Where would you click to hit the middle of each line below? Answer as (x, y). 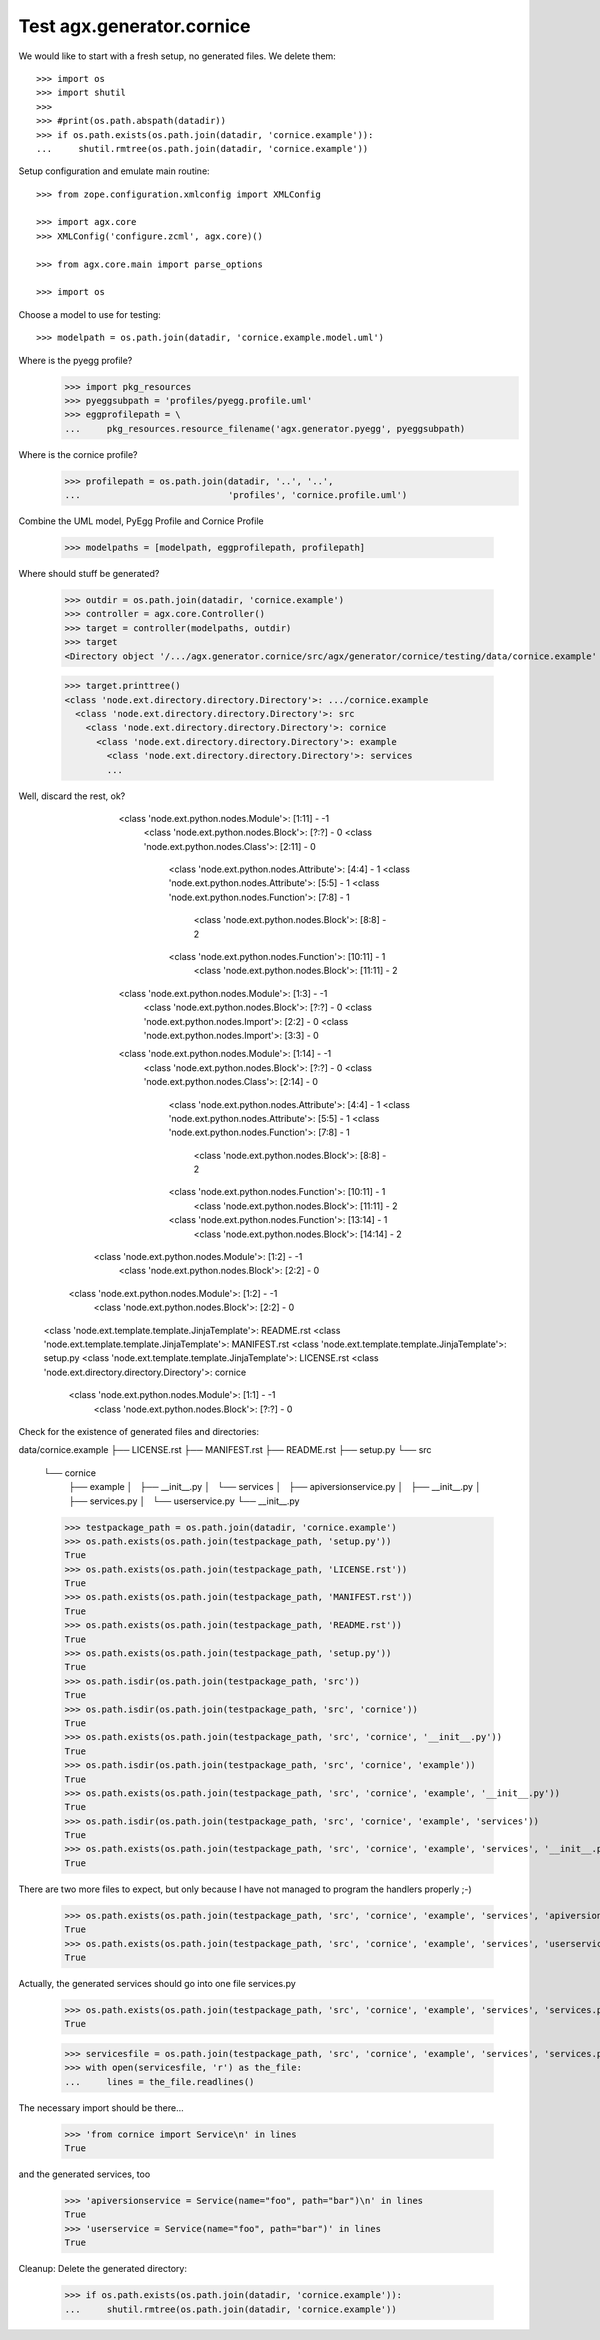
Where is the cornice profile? (78, 454)
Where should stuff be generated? (89, 574)
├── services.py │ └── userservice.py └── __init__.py (184, 1501)
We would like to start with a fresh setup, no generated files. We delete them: (177, 56)
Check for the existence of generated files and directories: (139, 1431)
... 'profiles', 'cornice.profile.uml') (236, 495)
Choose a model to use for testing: (90, 314)
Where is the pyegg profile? (75, 360)
